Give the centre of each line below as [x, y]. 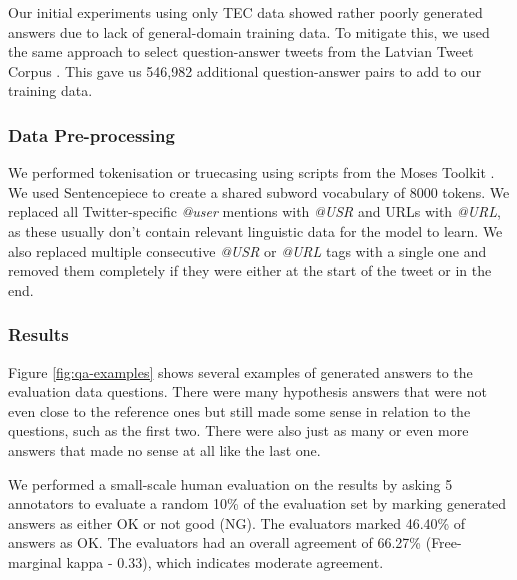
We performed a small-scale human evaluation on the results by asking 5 [230, 483]
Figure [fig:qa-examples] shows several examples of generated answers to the [240, 371]
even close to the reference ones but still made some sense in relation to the [239, 410]
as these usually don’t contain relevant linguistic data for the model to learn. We [255, 230]
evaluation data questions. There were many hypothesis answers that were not [247, 391]
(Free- [443, 542]
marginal [35, 561]
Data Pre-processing [91, 134]
